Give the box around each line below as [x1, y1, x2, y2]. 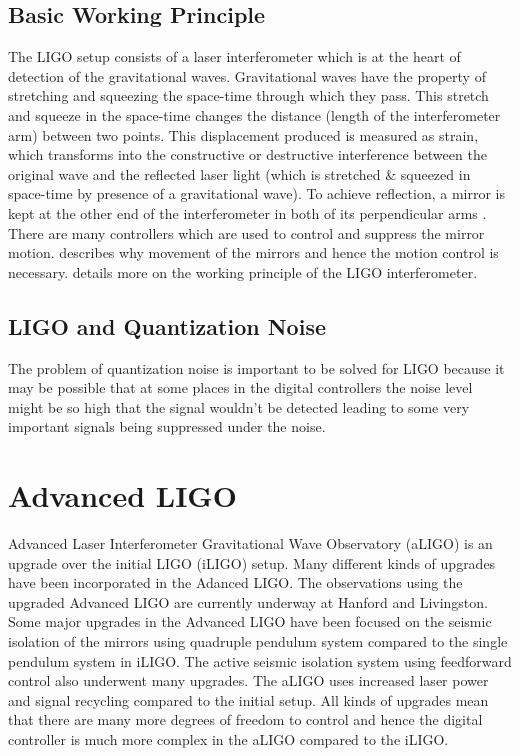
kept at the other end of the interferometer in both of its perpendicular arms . [8, 202, 487, 223]
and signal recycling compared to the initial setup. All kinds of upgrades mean [8, 689, 489, 710]
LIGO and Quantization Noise [8, 310, 326, 341]
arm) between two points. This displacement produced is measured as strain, [8, 124, 479, 145]
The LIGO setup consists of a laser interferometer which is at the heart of [8, 46, 461, 67]
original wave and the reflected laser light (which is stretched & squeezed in [8, 163, 471, 184]
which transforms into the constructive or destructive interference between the [8, 144, 487, 165]
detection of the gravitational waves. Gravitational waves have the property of [8, 65, 486, 86]
